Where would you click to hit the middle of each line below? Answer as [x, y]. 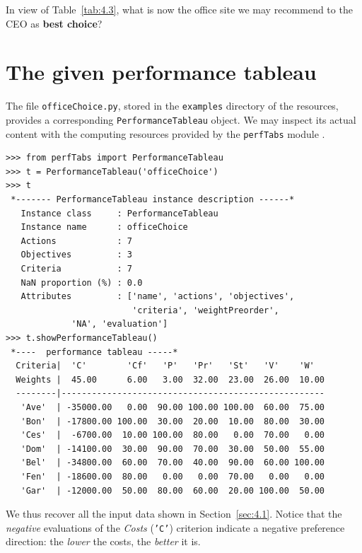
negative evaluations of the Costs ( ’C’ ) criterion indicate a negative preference [175, 527]
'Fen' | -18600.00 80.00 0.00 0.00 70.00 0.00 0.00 [173, 476]
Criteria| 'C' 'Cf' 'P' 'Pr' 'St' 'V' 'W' [165, 366]
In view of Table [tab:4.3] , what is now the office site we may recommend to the [179, 9]
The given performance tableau [161, 72]
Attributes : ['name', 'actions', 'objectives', [158, 297]
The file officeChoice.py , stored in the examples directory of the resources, [172, 106]
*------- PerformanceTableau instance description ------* [153, 200]
